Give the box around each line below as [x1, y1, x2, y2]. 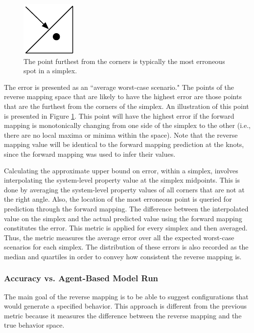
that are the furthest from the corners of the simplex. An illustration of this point [4, 101, 249, 111]
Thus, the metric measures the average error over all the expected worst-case [4, 232, 234, 242]
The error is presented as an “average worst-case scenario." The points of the [4, 82, 234, 92]
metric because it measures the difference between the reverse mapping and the [4, 310, 242, 320]
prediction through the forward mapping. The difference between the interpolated [4, 203, 249, 213]
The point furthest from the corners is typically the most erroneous [23, 56, 225, 66]
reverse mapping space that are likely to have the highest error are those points [4, 91, 242, 102]
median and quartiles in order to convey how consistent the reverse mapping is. [4, 251, 242, 261]
